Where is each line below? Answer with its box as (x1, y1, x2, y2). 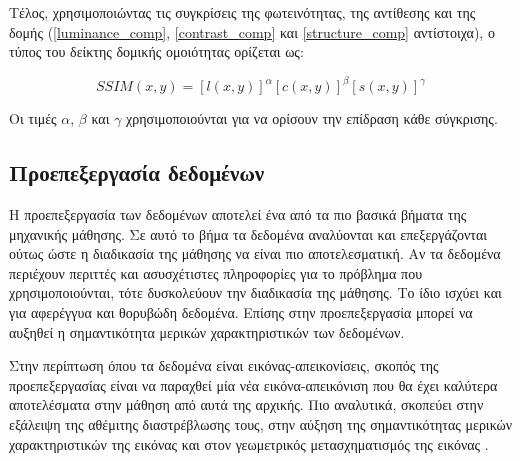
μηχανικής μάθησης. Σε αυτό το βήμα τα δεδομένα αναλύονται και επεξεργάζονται (9, 223, 488, 244)
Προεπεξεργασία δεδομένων (9, 157, 265, 188)
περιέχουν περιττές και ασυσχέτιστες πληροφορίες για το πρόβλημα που (9, 262, 423, 283)
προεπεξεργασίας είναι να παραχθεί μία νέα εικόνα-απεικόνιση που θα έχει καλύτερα (9, 374, 498, 395)
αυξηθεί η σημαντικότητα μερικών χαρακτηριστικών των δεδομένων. (9, 321, 405, 342)
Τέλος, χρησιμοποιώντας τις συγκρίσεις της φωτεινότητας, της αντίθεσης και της (9, 2, 476, 22)
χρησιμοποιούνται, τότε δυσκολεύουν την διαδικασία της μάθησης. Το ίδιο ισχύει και (9, 282, 502, 303)
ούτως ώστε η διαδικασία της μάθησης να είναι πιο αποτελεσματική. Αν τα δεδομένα (9, 243, 501, 264)
